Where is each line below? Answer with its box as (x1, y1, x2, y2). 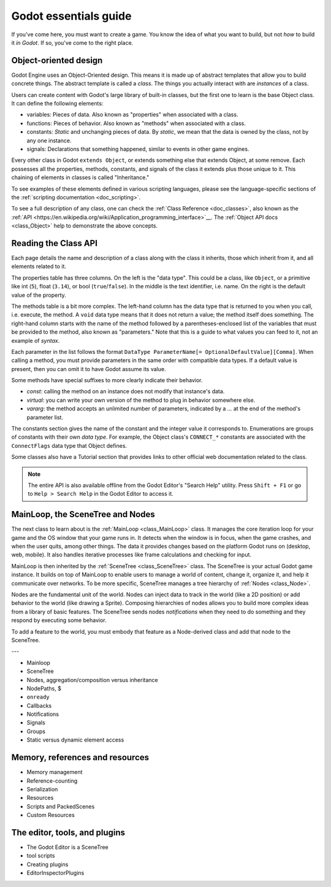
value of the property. (11, 291, 67, 299)
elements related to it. (11, 263, 67, 270)
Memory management (26, 769, 83, 776)
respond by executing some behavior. (11, 616, 107, 624)
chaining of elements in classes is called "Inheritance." (11, 174, 150, 181)
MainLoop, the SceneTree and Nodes (11, 509, 156, 520)
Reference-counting (26, 777, 78, 785)
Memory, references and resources (11, 752, 150, 763)
